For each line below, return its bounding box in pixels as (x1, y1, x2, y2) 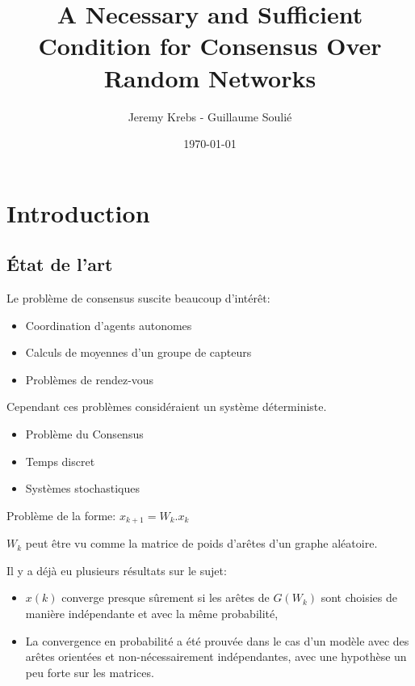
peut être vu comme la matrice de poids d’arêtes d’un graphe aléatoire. (25, 535, 378, 552)
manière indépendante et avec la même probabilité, (25, 605, 279, 622)
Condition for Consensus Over (38, 29, 382, 62)
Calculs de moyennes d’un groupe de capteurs (25, 344, 252, 361)
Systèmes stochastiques (25, 480, 140, 497)
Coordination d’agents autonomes (25, 316, 192, 333)
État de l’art (6, 252, 113, 277)
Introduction (6, 196, 150, 229)
